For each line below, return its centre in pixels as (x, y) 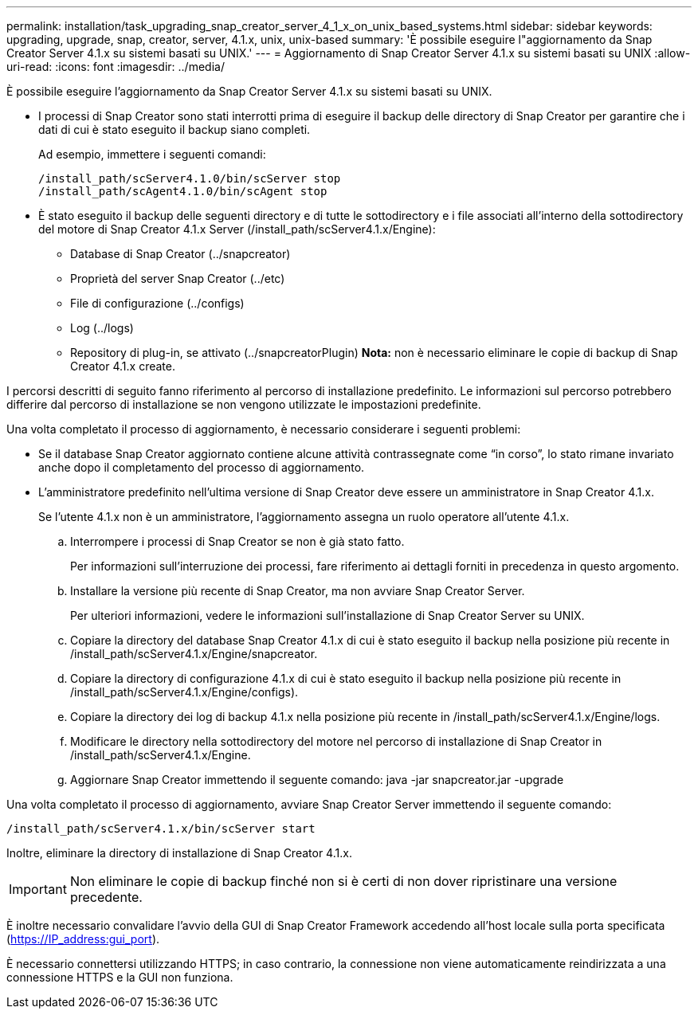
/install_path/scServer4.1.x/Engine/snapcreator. (194, 654)
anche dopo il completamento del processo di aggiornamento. (202, 467)
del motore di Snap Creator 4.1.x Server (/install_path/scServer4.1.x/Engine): (237, 229)
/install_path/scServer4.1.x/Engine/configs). (184, 692)
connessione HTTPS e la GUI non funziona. (120, 977)
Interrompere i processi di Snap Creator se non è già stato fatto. (237, 541)
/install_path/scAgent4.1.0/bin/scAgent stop (183, 191)
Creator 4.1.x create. (123, 366)
